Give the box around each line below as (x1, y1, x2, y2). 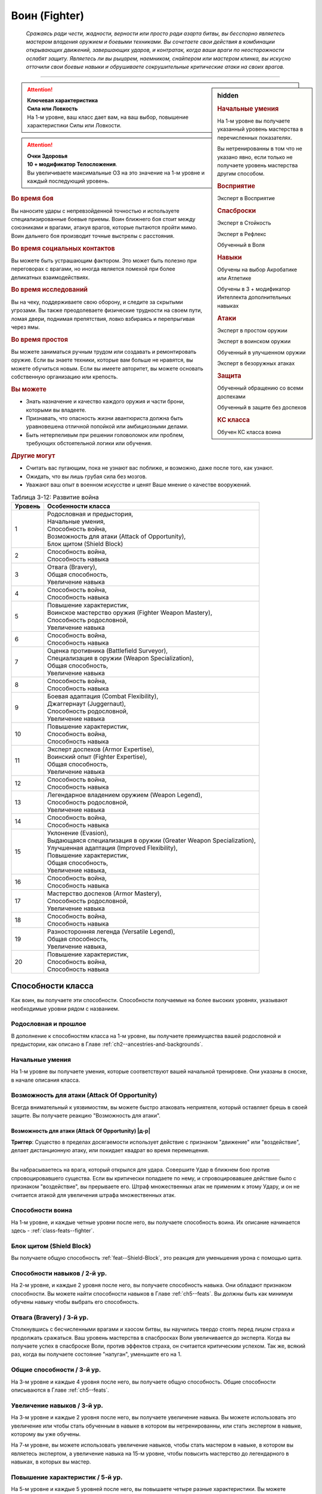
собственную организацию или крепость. (11, 373, 119, 381)
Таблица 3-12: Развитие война (11, 493, 100, 501)
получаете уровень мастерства (217, 161, 298, 169)
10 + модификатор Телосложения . (27, 161, 117, 168)
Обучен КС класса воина (217, 428, 281, 436)
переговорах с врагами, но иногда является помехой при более (11, 265, 175, 273)
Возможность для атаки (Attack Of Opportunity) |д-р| (11, 1127, 151, 1135)
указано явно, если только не (217, 153, 293, 161)
